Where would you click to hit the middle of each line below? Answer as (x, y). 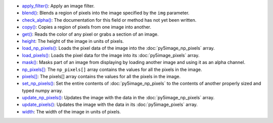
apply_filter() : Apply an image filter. (58, 6)
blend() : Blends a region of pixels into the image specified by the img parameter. (106, 13)
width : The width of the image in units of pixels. (72, 111)
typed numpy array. (42, 90)
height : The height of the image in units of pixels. (73, 41)
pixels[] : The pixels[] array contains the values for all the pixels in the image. (101, 76)
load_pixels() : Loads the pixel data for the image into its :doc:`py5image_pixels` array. (111, 55)
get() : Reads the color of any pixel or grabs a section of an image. (90, 34)
